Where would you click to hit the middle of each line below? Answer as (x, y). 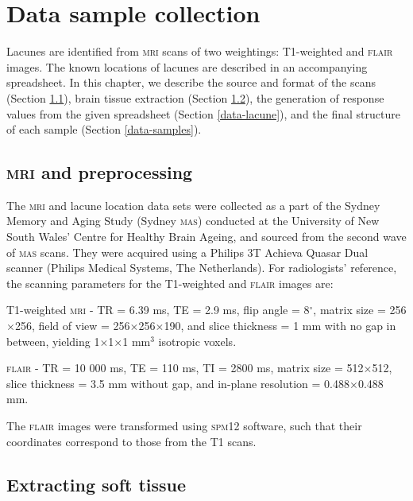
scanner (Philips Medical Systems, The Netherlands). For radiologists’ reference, (202, 268)
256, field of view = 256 (72, 326)
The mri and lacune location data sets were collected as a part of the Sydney (193, 205)
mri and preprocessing (100, 172)
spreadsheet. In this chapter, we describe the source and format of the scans (191, 82)
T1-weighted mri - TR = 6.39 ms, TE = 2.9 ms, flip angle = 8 (158, 310)
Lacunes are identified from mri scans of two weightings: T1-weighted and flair (200, 51)
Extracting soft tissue (96, 484)
